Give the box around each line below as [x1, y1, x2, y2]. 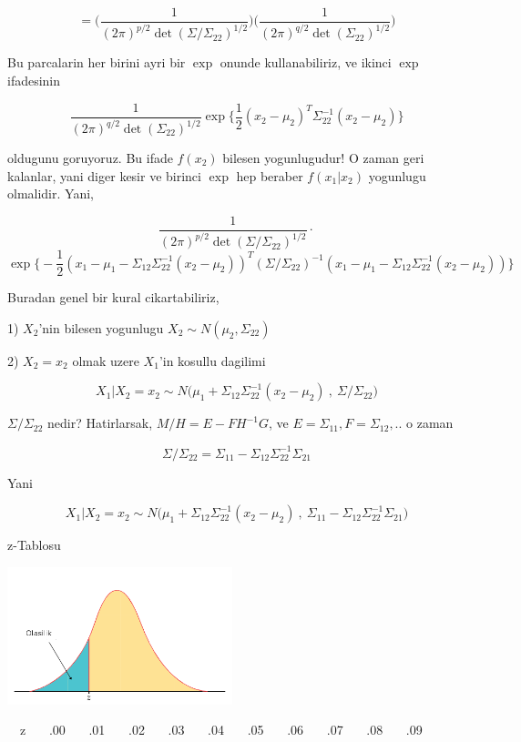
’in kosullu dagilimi [158, 351, 266, 370]
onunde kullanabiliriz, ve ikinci [220, 53, 392, 72]
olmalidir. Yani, [7, 184, 94, 203]
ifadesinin [7, 71, 61, 89]
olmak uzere [72, 351, 139, 370]
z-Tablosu [7, 535, 61, 554]
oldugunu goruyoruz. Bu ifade [7, 148, 173, 167]
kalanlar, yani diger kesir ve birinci [7, 166, 201, 185]
